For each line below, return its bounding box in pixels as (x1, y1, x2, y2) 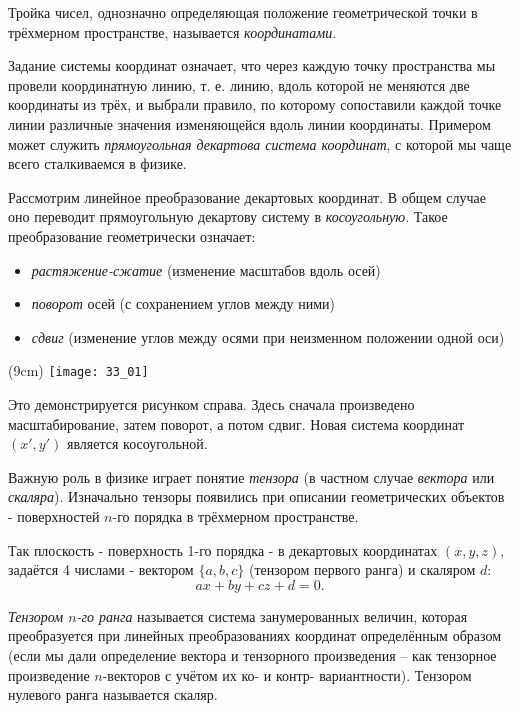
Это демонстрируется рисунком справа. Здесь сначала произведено (8, 393, 415, 414)
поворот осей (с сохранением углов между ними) (31, 293, 336, 314)
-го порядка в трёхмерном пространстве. (112, 505, 359, 526)
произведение (8, 664, 90, 685)
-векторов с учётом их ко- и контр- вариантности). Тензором (102, 664, 472, 685)
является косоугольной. (66, 433, 208, 454)
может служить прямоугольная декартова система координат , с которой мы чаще (8, 133, 512, 154)
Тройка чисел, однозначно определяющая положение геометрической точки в (8, 2, 478, 22)
